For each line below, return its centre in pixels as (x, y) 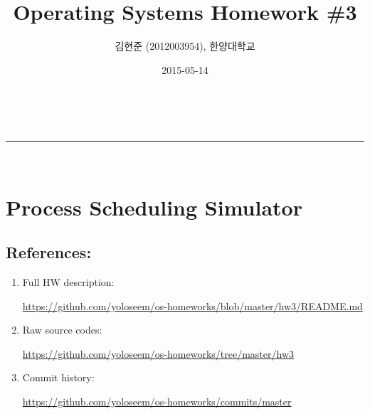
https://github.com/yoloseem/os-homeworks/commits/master (157, 402)
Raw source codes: (62, 330)
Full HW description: (68, 282)
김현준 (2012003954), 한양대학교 (185, 46)
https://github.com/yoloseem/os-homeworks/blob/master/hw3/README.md (192, 306)
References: (49, 252)
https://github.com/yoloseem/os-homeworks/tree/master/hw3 (158, 353)
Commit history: (58, 377)
